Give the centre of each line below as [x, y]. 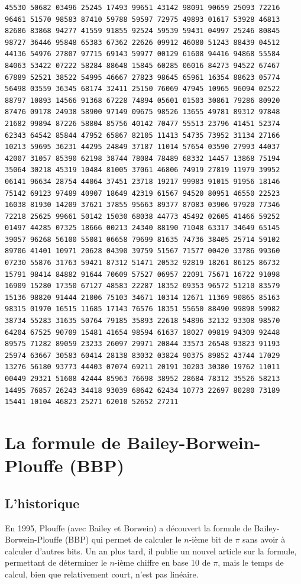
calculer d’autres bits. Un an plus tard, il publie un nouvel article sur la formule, [151, 551]
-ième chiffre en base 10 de [162, 562]
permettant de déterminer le [56, 562]
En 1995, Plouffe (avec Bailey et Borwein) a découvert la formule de [128, 527]
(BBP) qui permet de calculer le [123, 539]
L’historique [42, 503]
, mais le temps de [251, 562]
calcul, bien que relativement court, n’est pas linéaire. [102, 574]
